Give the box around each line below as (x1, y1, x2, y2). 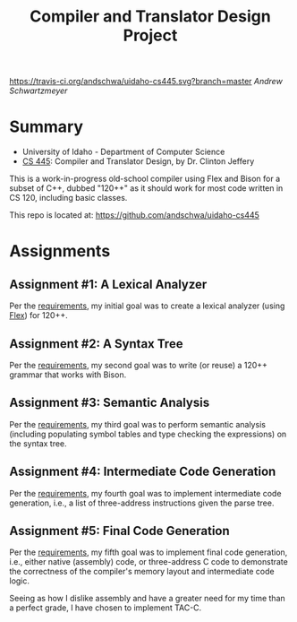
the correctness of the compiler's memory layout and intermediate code (9, 566, 275, 577)
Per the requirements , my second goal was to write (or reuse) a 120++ (9, 359, 268, 370)
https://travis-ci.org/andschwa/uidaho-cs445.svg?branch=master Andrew (9, 76, 284, 87)
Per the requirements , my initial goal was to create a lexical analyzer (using (9, 300, 285, 311)
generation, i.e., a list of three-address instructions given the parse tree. (9, 497, 275, 508)
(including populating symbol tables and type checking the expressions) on (9, 428, 287, 439)
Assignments (9, 241, 111, 262)
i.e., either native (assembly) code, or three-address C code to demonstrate (9, 557, 288, 567)
